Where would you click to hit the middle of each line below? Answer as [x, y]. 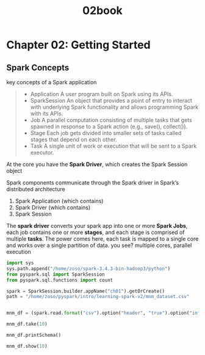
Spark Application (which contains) [59, 201]
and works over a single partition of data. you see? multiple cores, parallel [99, 245]
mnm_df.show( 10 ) [27, 346]
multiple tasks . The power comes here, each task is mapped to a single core [103, 239]
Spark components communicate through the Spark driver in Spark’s [92, 183]
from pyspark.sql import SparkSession [56, 274]
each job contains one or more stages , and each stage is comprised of [95, 232]
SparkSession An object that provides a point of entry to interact [111, 101]
